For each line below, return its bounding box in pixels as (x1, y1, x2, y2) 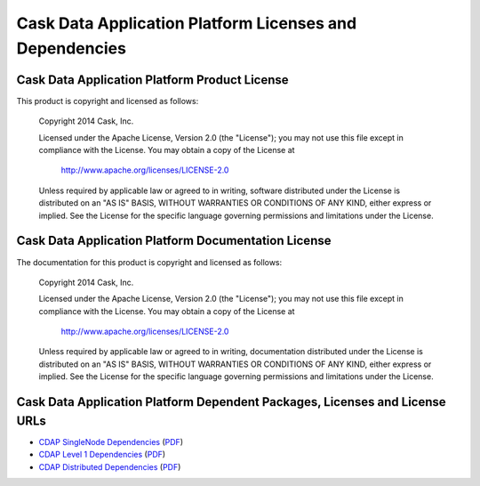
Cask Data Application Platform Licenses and (16, 13, 357, 33)
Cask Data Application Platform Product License (16, 72, 289, 87)
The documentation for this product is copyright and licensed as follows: (16, 256, 283, 267)
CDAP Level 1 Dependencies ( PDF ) (38, 450, 166, 460)
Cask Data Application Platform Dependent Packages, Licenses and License (16, 394, 446, 409)
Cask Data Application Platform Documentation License (16, 233, 332, 248)
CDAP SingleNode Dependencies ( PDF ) (38, 436, 184, 447)
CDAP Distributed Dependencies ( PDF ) (38, 461, 181, 472)
